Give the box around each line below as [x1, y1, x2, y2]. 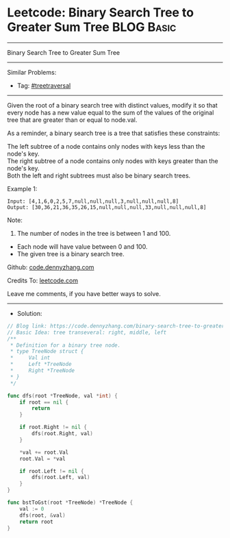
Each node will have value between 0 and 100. [16, 242, 148, 251]
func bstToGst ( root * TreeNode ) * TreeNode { [7, 499, 133, 506]
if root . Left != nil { [19, 467, 84, 474]
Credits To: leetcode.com [7, 276, 79, 284]
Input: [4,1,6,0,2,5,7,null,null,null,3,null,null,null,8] [7, 197, 179, 205]
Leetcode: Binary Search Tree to [7, 5, 194, 21]
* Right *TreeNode [10, 367, 75, 374]
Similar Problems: [7, 68, 57, 76]
